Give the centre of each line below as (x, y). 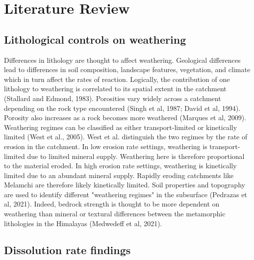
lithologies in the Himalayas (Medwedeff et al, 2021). (83, 223)
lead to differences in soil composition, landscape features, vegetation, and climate (127, 69)
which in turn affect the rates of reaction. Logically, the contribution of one (117, 79)
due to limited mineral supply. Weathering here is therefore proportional (136, 156)
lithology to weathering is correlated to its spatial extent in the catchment (115, 89)
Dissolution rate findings (67, 249)
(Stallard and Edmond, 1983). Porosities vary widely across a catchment (113, 98)
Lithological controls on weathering (95, 39)
